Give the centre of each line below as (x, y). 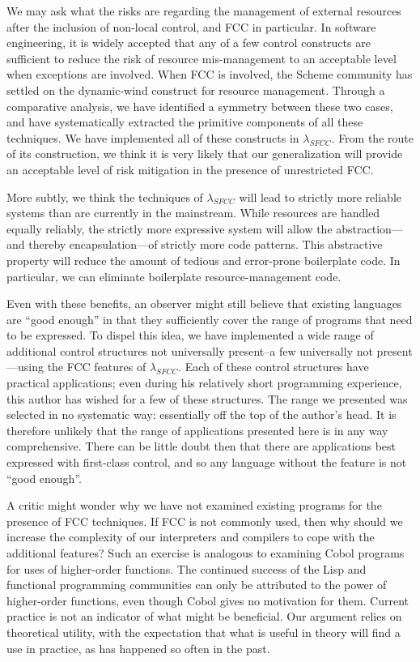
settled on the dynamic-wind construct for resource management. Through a (196, 90)
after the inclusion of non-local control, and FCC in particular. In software (191, 26)
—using (25, 367)
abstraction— (369, 228)
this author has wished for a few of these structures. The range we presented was (207, 398)
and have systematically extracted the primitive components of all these (185, 122)
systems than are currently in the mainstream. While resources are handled (193, 213)
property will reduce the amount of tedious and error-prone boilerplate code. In (204, 260)
